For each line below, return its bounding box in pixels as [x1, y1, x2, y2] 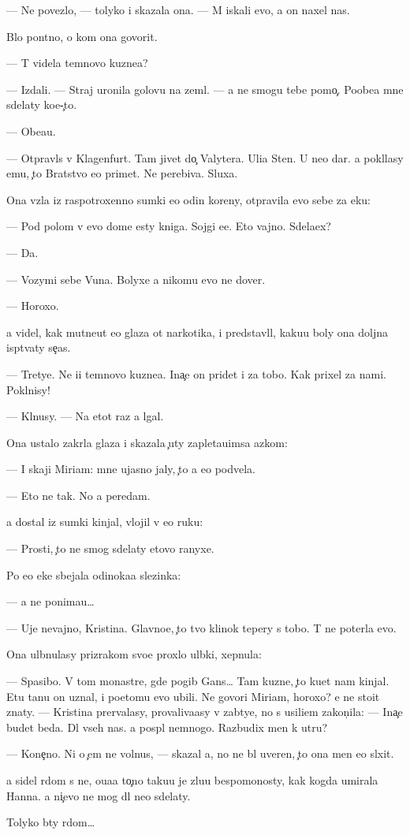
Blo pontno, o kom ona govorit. [6, 28, 158, 44]
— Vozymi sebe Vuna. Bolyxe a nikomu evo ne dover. [6, 270, 266, 287]
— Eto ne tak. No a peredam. [6, 486, 151, 503]
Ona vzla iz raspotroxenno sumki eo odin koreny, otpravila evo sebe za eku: [6, 191, 371, 207]
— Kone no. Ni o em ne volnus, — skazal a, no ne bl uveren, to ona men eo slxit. [6, 745, 394, 762]
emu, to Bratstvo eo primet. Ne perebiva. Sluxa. [6, 165, 238, 181]
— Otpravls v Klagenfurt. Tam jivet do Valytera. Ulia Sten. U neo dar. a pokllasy [6, 149, 404, 166]
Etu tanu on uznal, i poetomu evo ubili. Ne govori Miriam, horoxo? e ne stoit [6, 688, 380, 704]
